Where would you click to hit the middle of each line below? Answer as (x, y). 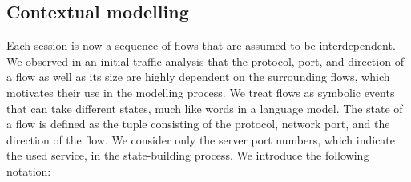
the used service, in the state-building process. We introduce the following (188, 155)
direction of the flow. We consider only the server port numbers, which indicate (201, 139)
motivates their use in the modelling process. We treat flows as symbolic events (201, 92)
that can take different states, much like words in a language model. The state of (205, 108)
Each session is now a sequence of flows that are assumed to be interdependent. (201, 45)
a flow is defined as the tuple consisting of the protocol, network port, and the (198, 124)
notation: (29, 170)
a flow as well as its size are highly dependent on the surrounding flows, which (198, 77)
